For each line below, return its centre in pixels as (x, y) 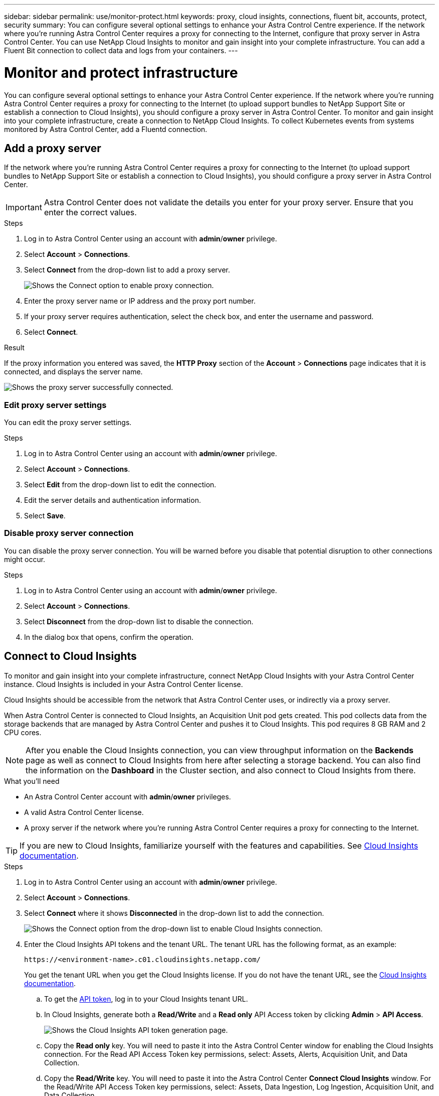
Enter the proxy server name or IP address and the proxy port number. (140, 301)
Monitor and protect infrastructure (121, 73)
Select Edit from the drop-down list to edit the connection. (120, 485)
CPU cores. (23, 732)
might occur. (25, 559)
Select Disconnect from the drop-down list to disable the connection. (139, 621)
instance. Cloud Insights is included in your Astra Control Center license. (124, 684)
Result (14, 348)
